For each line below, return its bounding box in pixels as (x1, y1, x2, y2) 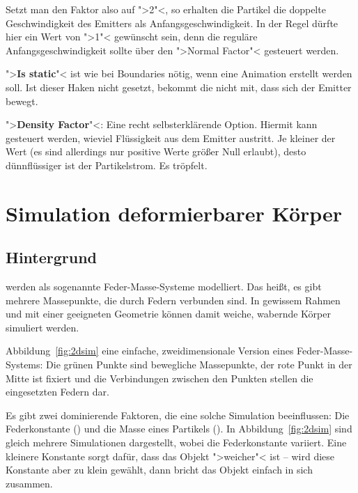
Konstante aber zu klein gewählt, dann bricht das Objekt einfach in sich (6, 462, 313, 477)
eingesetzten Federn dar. (6, 384, 109, 399)
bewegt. (6, 93, 38, 108)
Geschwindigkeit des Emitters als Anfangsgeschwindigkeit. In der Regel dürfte (6, 15, 338, 30)
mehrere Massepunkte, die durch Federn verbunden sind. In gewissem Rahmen (6, 292, 341, 307)
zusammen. (6, 476, 53, 490)
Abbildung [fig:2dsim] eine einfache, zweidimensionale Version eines (6, 343, 294, 358)
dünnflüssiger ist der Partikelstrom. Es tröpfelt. (6, 157, 208, 172)
